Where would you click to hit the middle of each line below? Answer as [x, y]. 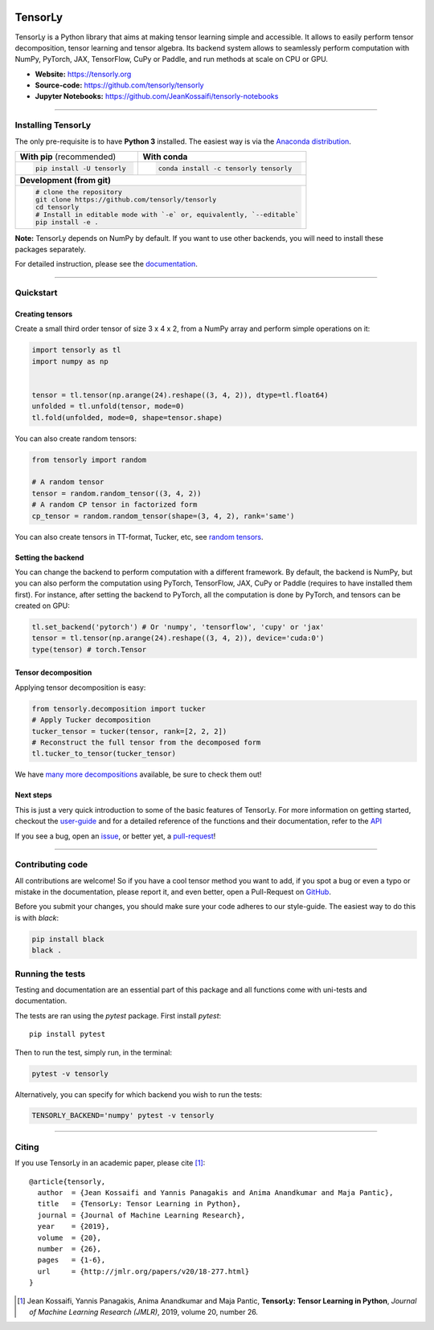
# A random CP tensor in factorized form [115, 505]
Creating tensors [44, 314]
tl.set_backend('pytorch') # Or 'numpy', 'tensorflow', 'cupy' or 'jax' [178, 627]
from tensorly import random [89, 459]
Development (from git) [66, 180]
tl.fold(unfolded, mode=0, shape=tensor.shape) [127, 417]
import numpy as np [70, 361]
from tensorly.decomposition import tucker [119, 708]
